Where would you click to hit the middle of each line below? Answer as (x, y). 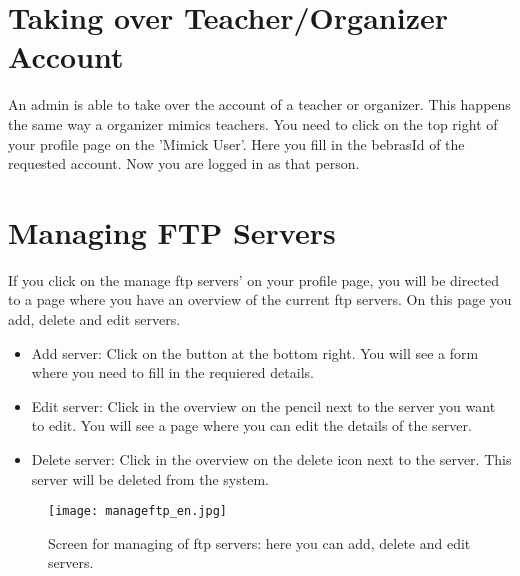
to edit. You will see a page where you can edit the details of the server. (251, 425)
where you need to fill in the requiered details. (172, 372)
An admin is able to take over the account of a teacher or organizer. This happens (259, 104)
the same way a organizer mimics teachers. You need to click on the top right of (253, 123)
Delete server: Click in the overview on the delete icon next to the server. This (271, 458)
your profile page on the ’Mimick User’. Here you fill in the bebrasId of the (236, 143)
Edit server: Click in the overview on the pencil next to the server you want (263, 405)
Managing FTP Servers (172, 231)
